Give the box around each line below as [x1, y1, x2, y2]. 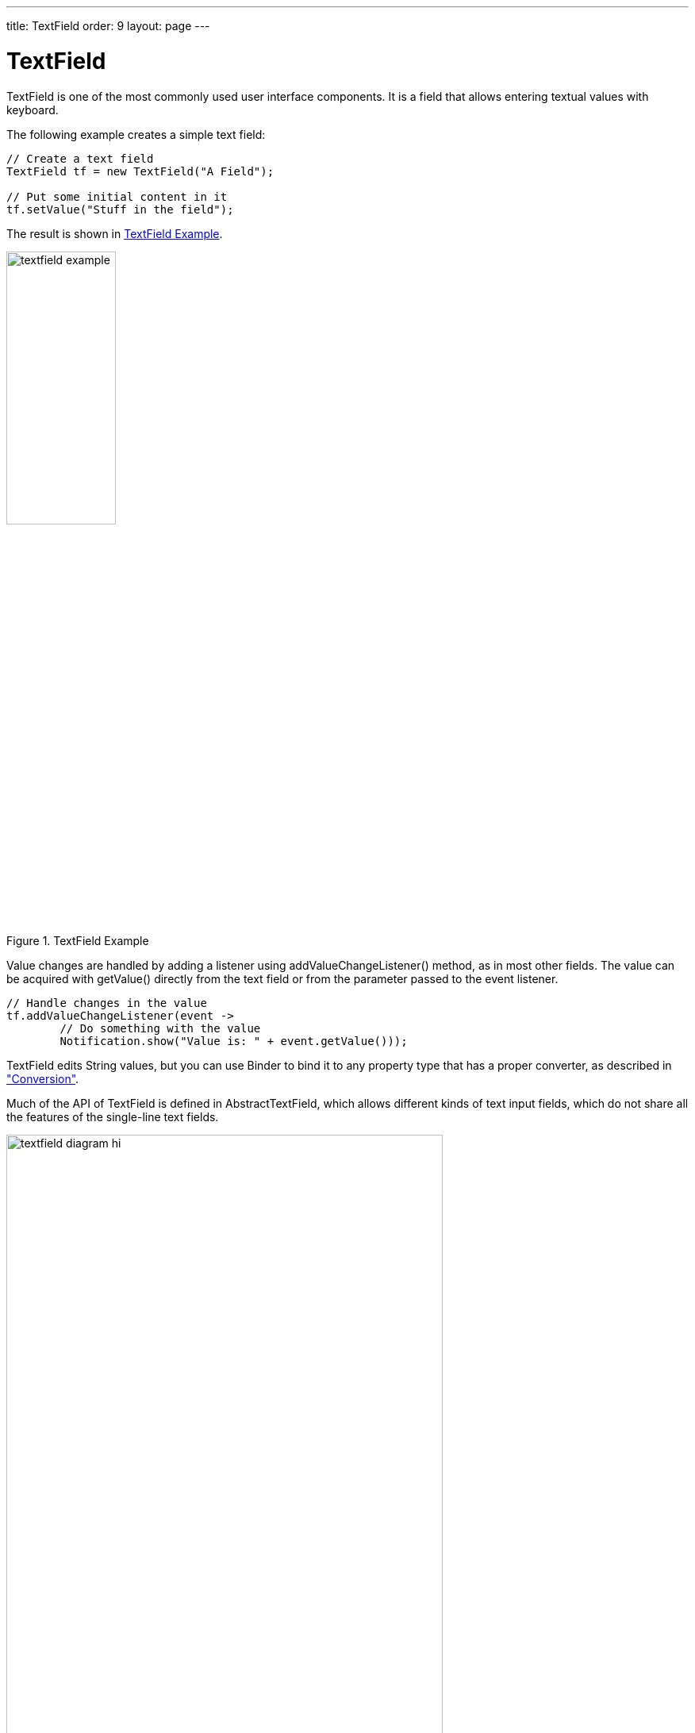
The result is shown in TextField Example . [6, 226, 223, 240]
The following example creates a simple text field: [6, 127, 266, 141]
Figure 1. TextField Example [6, 934, 149, 948]
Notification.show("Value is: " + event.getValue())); [60, 1035, 408, 1048]
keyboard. [6, 102, 59, 117]
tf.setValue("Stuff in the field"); [6, 202, 234, 216]
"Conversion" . [6, 1072, 79, 1086]
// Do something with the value [60, 1022, 261, 1036]
